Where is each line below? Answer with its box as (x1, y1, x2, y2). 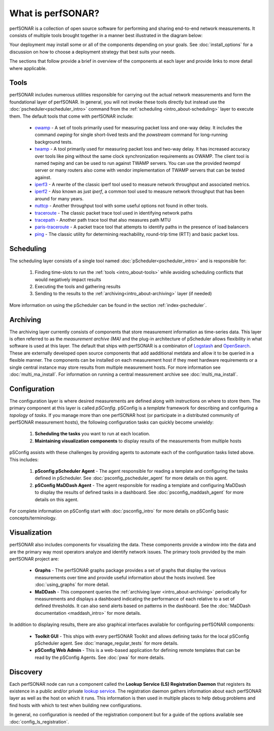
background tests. (35, 138, 73, 145)
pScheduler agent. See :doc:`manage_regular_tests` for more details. (35, 640, 179, 646)
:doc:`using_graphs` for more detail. (35, 581, 110, 588)
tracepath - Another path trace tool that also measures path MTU (35, 217, 171, 223)
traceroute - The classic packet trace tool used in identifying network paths (35, 210, 193, 216)
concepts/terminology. (9, 515, 57, 521)
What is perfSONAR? (9, 8, 100, 19)
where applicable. (9, 65, 47, 71)
